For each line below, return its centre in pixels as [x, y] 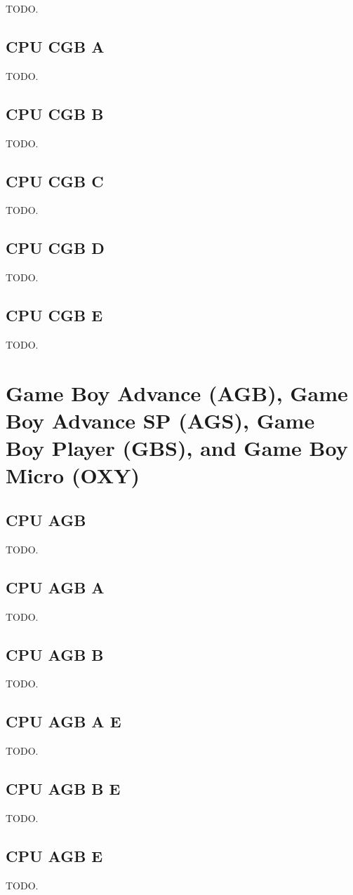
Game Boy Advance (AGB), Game [177, 392]
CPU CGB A [55, 46]
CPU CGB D [55, 248]
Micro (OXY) [73, 475]
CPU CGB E [54, 315]
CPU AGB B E [63, 789]
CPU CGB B [55, 113]
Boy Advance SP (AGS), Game [160, 420]
